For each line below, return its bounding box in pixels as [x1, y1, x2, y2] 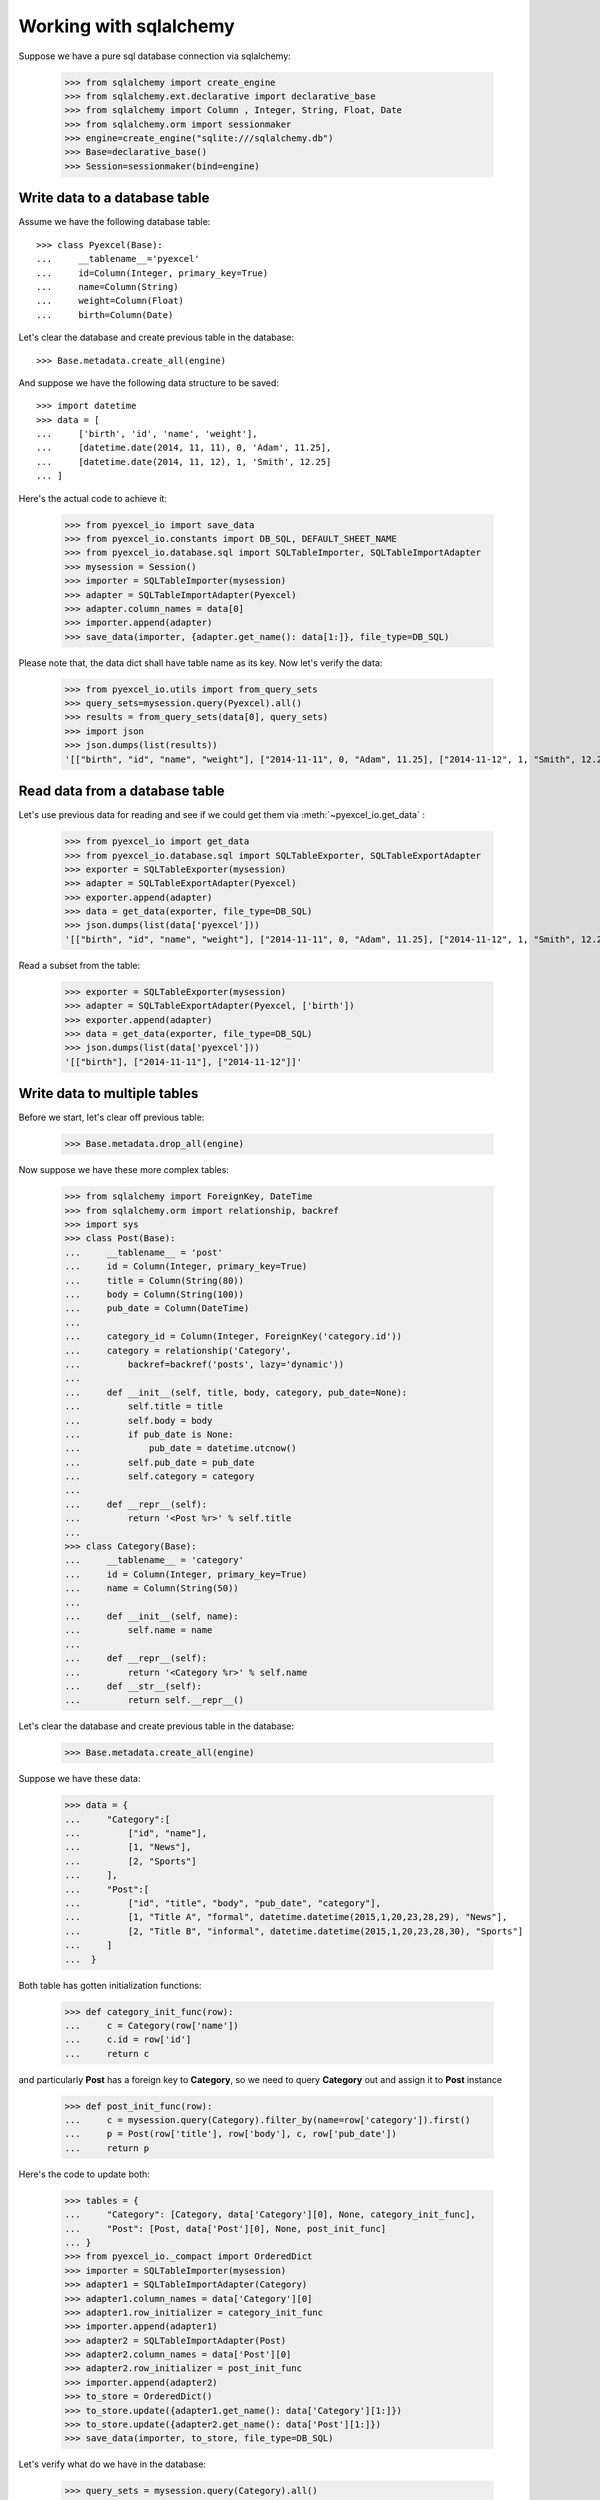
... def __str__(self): [64, 1680, 202, 1692]
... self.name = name [64, 1625, 213, 1636]
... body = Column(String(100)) [64, 1288, 245, 1300]
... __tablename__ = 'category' [64, 1555, 245, 1566]
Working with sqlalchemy [18, 15, 235, 37]
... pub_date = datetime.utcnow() [64, 1443, 297, 1454]
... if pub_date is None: [64, 1428, 234, 1440]
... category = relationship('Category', [64, 1345, 292, 1356]
